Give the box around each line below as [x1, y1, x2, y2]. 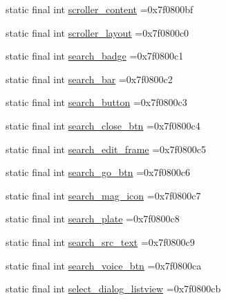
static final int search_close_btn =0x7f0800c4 [6, 118, 200, 132]
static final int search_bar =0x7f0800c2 [6, 71, 173, 86]
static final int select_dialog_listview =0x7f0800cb [6, 281, 221, 296]
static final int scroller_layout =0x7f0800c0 [6, 25, 189, 39]
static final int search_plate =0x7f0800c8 [6, 211, 180, 226]
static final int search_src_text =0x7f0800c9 [6, 234, 195, 249]
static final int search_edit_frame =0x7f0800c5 [6, 141, 206, 156]
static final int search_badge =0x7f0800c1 [6, 48, 184, 63]
